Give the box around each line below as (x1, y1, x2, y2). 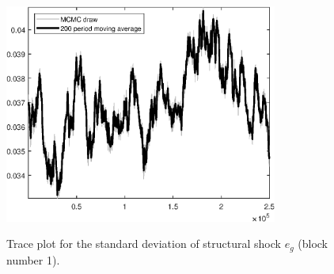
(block (298, 235, 328, 252)
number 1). (6, 251, 60, 268)
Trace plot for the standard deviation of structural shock (6, 235, 281, 252)
